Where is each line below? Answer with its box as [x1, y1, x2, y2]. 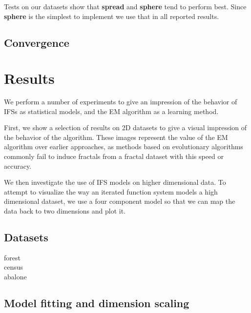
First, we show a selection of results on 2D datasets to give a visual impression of [4, 122, 247, 133]
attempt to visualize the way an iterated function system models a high [4, 186, 218, 196]
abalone [4, 272, 27, 282]
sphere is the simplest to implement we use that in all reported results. [4, 11, 219, 21]
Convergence [4, 35, 69, 50]
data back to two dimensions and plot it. [4, 206, 126, 216]
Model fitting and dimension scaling [4, 295, 189, 310]
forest [4, 252, 21, 262]
